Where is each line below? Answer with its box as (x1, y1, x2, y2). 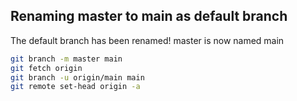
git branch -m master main (10, 54, 123, 64)
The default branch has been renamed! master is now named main (10, 34, 285, 46)
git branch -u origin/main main (10, 72, 145, 83)
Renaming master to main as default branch (10, 8, 288, 25)
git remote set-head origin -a (10, 82, 141, 92)
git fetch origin (10, 63, 83, 73)
